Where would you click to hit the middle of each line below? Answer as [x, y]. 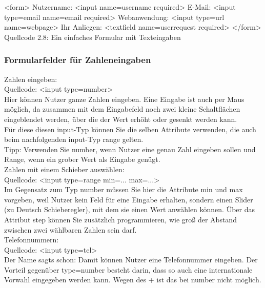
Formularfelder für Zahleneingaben [78, 60]
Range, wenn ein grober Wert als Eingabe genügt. [82, 159]
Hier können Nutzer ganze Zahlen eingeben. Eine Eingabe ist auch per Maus [124, 99]
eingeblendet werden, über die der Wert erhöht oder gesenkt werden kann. [121, 119]
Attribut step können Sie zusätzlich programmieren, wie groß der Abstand [120, 219]
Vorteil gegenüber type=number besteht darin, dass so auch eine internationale [128, 269]
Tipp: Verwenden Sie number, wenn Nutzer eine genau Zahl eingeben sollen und [130, 149]
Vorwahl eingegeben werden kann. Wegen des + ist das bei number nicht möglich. [133, 280]
